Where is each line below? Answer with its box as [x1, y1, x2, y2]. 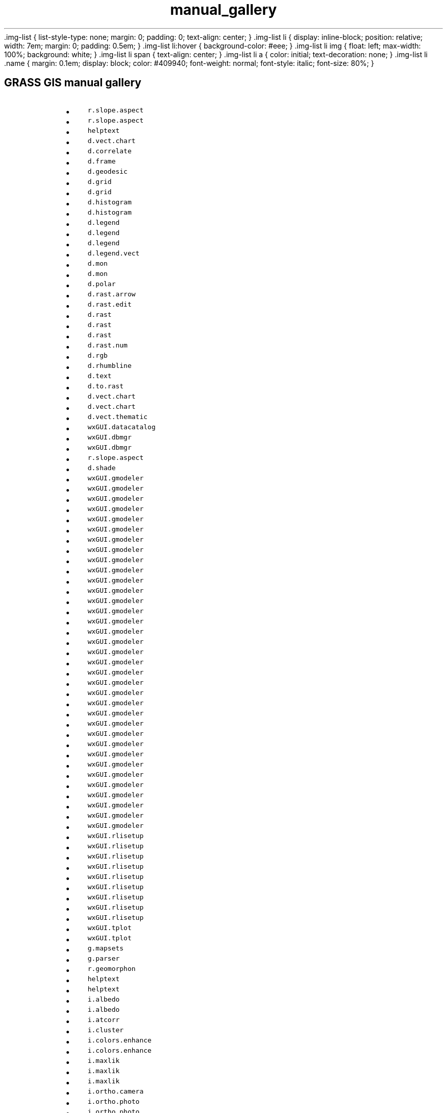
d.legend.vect [87, 249, 140, 257]
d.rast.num [87, 341, 128, 349]
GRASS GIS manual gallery [4, 76, 142, 89]
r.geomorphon [87, 964, 136, 972]
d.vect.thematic [87, 412, 148, 421]
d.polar [87, 280, 116, 288]
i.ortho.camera [87, 1087, 144, 1095]
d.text [87, 372, 112, 380]
